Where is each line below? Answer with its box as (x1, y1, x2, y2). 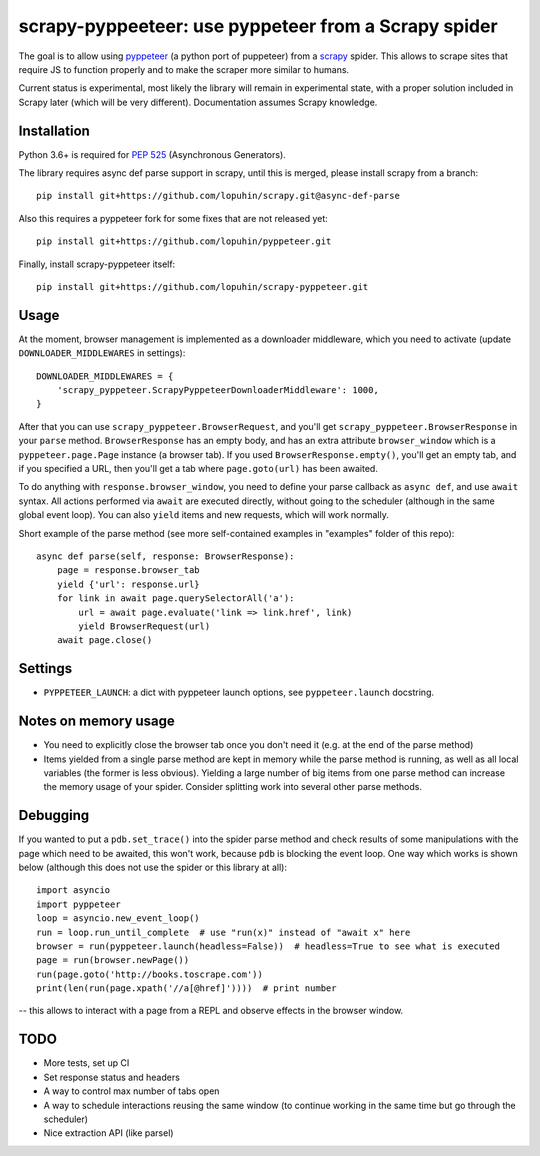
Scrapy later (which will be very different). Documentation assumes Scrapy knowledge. (18, 96, 378, 108)
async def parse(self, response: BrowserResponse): (36, 550, 295, 562)
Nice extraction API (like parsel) (43, 1127, 174, 1139)
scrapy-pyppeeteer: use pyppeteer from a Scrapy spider (18, 15, 499, 37)
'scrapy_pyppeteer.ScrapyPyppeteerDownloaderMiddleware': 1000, (56, 385, 379, 396)
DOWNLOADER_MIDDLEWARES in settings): (18, 347, 186, 359)
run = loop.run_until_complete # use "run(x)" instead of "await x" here (36, 926, 411, 938)
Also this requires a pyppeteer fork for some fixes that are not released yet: (18, 212, 329, 224)
